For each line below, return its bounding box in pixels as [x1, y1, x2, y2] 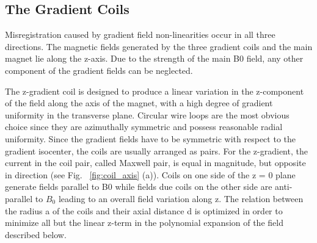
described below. [5, 228, 67, 241]
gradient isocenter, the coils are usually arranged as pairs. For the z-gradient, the [5, 144, 308, 157]
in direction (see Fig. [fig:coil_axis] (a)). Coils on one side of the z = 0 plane [5, 168, 296, 181]
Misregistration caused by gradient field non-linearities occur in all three [5, 28, 275, 41]
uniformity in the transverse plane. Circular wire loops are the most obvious [5, 108, 290, 121]
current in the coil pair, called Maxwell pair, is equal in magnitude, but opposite [5, 156, 306, 169]
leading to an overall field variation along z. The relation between [58, 192, 304, 205]
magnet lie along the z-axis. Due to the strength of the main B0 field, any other [5, 52, 304, 65]
